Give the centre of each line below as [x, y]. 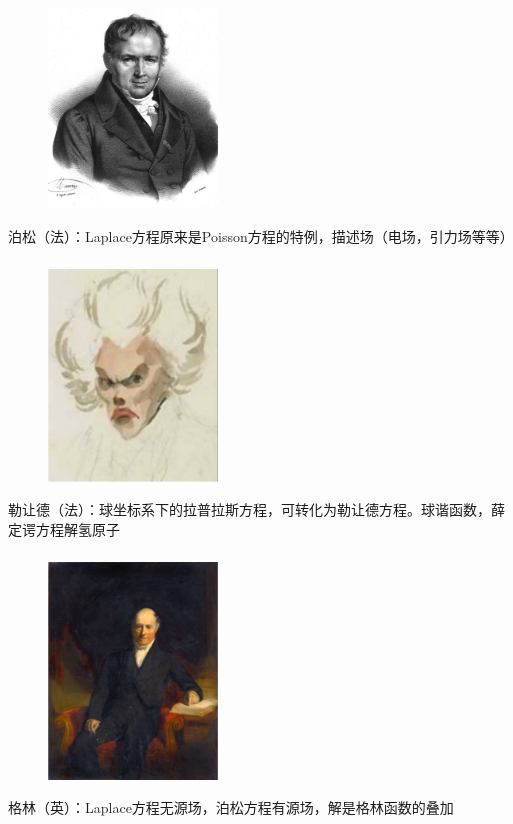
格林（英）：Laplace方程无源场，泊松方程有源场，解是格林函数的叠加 [231, 807]
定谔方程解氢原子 [64, 528]
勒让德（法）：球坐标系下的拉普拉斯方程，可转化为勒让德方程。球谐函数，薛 [256, 509]
